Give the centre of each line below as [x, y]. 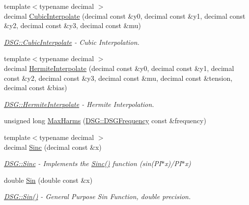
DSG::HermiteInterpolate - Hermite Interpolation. [79, 104]
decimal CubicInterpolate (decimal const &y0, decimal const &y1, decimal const [125, 16]
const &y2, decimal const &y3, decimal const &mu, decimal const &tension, [118, 78]
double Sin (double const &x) [48, 180]
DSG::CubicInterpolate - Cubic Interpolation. [72, 42]
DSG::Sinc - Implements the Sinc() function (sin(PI [83, 163]
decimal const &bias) [36, 87]
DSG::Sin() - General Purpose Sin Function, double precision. [97, 196]
